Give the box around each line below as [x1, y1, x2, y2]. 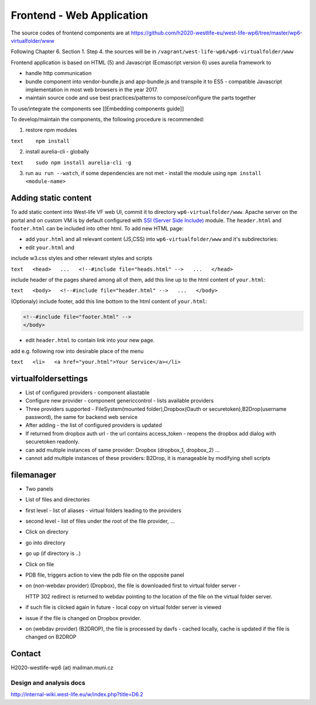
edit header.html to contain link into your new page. [25, 337, 155, 344]
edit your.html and [25, 244, 75, 251]
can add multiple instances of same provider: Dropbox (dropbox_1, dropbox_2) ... [25, 446, 220, 454]
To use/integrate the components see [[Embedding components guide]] [11, 105, 184, 112]
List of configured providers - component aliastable [25, 389, 150, 396]
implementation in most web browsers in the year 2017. [25, 86, 158, 93]
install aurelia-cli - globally [25, 148, 90, 155]
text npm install [11, 138, 70, 144]
